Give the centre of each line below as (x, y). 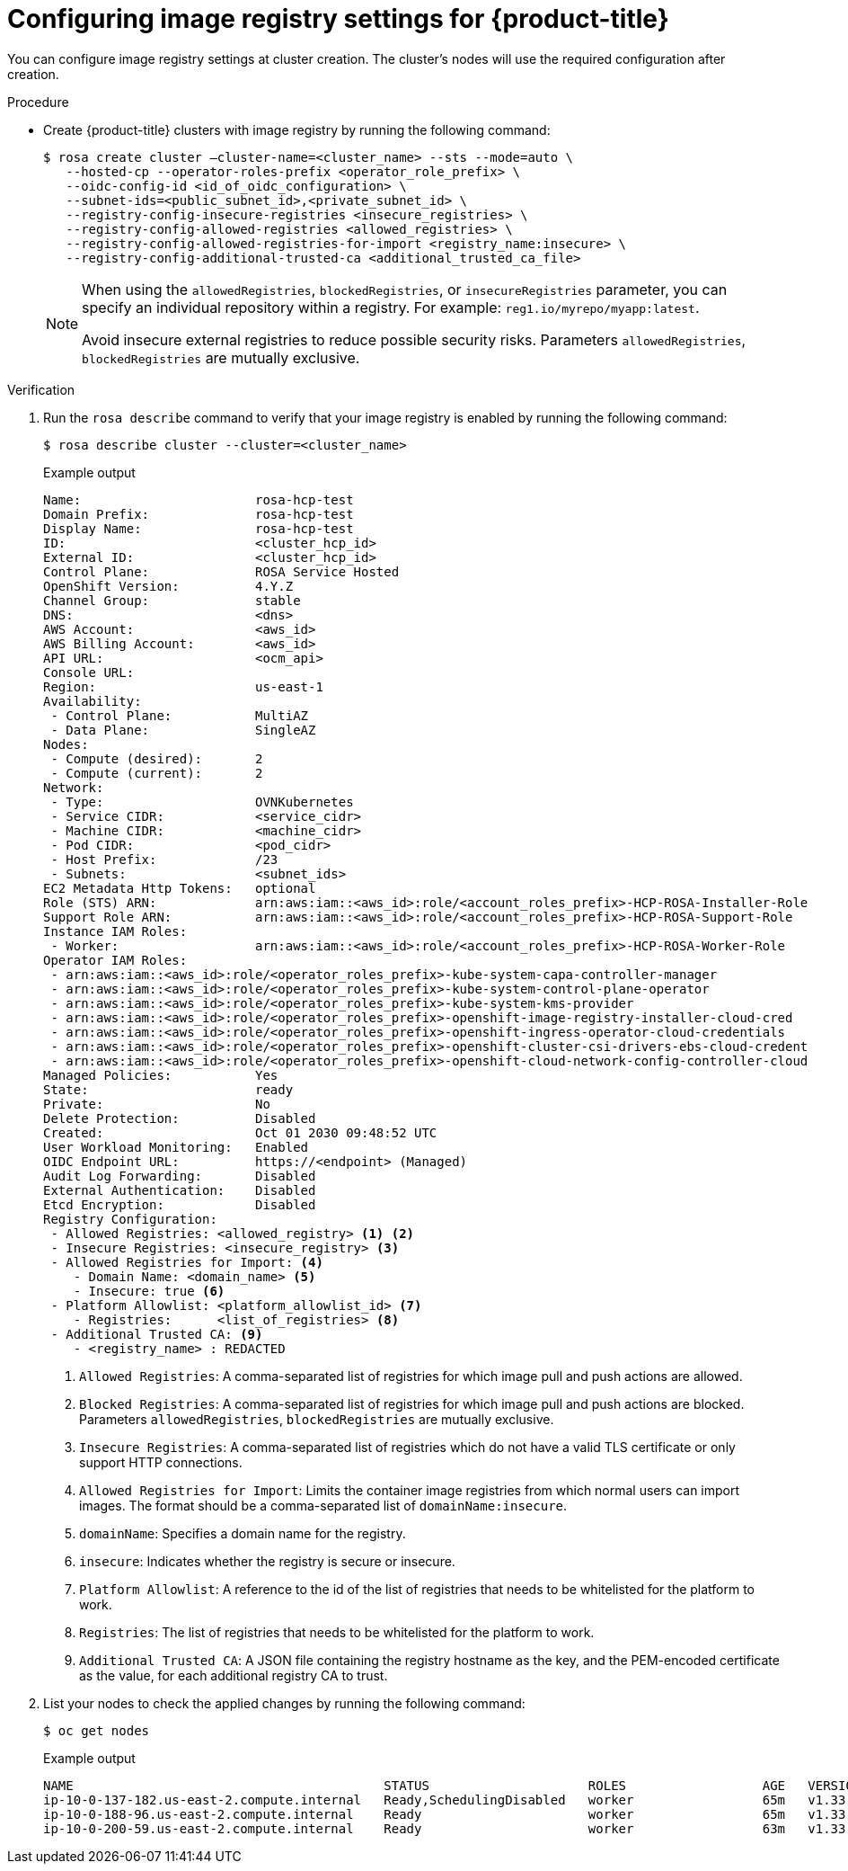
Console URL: (89, 672)
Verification (41, 389)
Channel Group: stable (172, 600)
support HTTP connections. (161, 1462)
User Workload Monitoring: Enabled (176, 1147)
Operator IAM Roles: (115, 960)
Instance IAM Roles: (115, 931)
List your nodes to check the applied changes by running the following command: (284, 1703)
